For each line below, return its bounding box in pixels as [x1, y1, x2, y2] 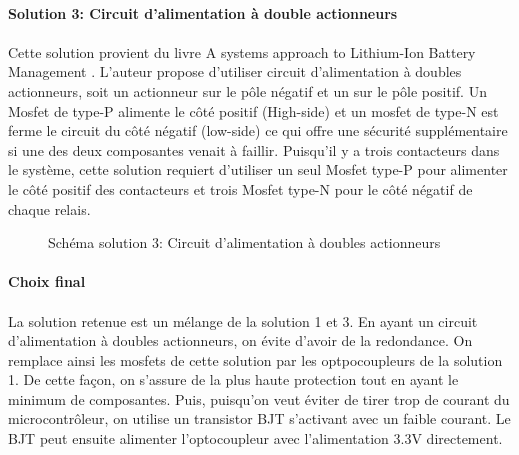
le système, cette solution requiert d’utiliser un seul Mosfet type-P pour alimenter [8, 159, 508, 180]
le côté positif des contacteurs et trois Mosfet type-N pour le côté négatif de [8, 178, 473, 199]
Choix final [8, 271, 86, 292]
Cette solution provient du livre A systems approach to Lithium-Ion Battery [8, 41, 476, 62]
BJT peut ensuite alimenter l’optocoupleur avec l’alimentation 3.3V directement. [8, 428, 503, 449]
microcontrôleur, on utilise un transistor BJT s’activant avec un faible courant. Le [8, 408, 511, 429]
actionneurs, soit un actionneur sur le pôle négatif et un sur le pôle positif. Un [8, 80, 487, 101]
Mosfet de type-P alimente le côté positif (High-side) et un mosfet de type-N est [8, 100, 499, 121]
